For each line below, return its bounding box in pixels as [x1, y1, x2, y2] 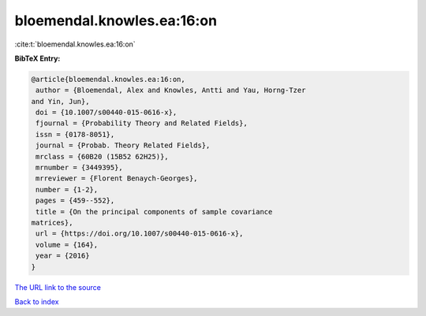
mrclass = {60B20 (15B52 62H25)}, [35, 152, 169, 161]
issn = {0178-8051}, [35, 130, 115, 139]
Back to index [14, 296, 59, 307]
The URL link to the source [14, 282, 102, 292]
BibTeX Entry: [14, 54, 61, 63]
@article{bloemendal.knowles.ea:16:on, [31, 75, 185, 84]
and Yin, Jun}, [31, 97, 90, 106]
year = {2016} [35, 251, 90, 260]
